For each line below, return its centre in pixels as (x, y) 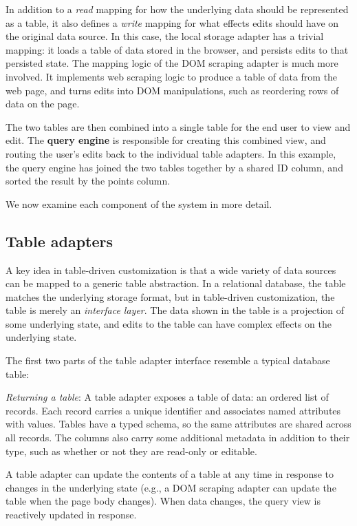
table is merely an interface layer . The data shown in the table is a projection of (175, 310)
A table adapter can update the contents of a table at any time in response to (170, 474)
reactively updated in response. (71, 515)
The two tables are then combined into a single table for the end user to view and (178, 126)
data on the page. (43, 104)
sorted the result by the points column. (88, 181)
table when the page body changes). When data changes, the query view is (163, 501)
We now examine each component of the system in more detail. (139, 203)
